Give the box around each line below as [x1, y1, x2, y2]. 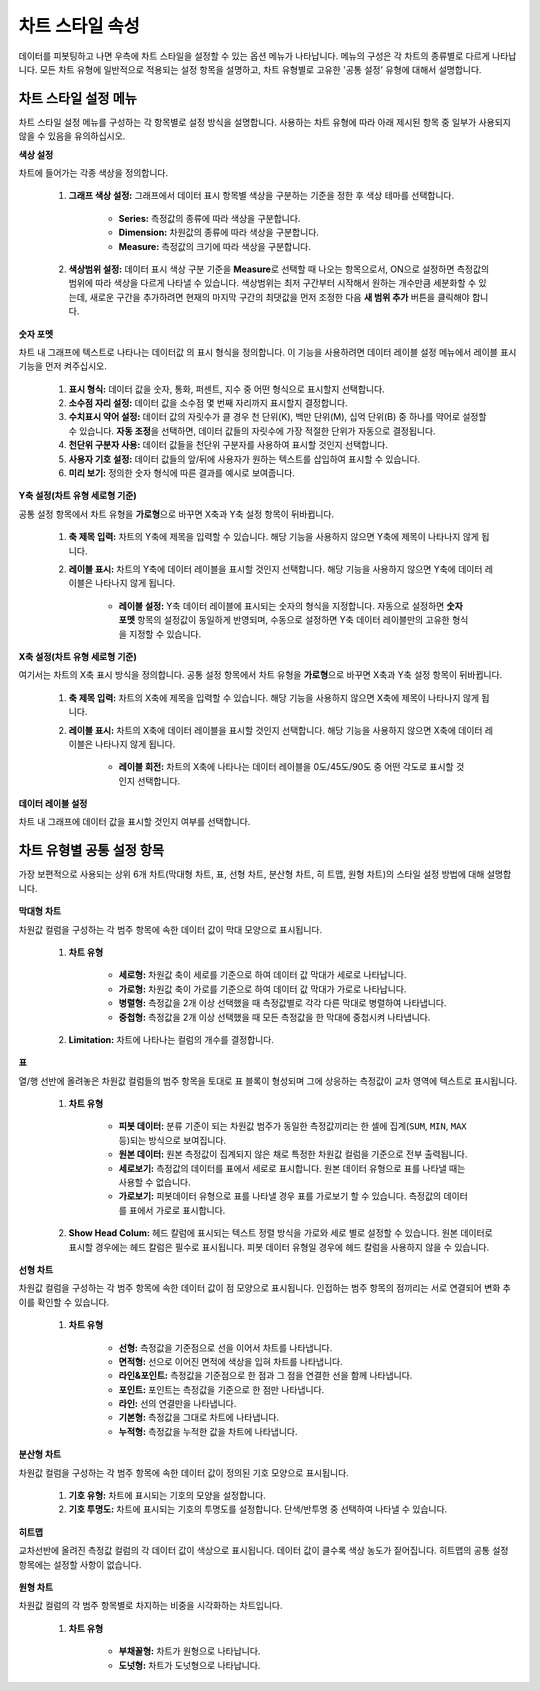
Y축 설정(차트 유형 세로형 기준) [18, 490, 137, 502]
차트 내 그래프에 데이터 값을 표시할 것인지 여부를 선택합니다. [18, 816, 251, 828]
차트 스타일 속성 [18, 15, 140, 37]
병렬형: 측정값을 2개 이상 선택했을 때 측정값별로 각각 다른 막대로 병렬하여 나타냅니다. [118, 997, 447, 1009]
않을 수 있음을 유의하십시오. [18, 130, 126, 142]
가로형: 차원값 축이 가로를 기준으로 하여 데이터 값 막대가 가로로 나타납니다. [118, 983, 407, 995]
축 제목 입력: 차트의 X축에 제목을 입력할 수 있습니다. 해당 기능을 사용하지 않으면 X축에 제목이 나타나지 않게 [68, 691, 480, 704]
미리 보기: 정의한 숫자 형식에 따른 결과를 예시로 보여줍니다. [68, 467, 295, 479]
